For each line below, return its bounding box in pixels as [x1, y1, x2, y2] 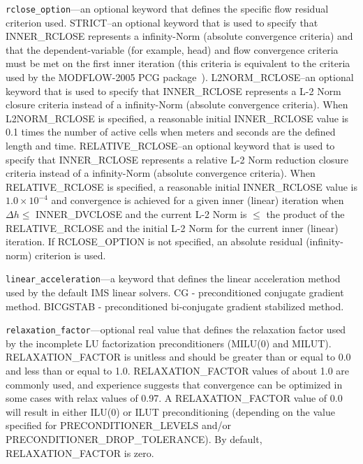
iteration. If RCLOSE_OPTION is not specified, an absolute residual [6, 234, 303, 249]
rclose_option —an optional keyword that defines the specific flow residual [6, 1, 329, 15]
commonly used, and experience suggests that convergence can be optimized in [6, 377, 343, 391]
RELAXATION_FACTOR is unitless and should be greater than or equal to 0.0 [6, 349, 351, 364]
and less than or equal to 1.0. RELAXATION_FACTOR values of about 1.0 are [6, 363, 350, 378]
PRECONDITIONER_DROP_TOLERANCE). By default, [6, 432, 262, 446]
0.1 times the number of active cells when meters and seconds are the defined [6, 124, 336, 139]
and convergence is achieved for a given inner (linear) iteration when [51, 193, 344, 208]
